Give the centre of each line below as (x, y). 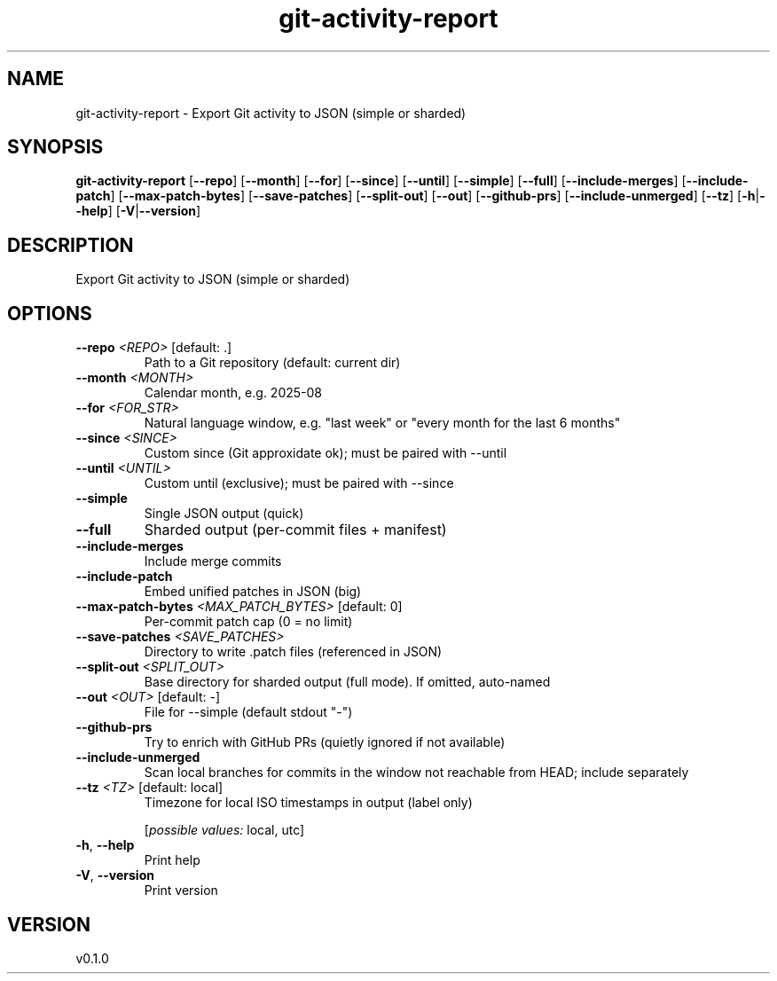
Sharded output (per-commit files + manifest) (295, 530)
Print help (172, 860)
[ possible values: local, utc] (224, 830)
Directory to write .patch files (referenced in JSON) (293, 652)
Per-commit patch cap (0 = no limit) (248, 622)
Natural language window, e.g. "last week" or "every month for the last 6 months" (382, 423)
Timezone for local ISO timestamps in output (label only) (308, 803)
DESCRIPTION (71, 245)
